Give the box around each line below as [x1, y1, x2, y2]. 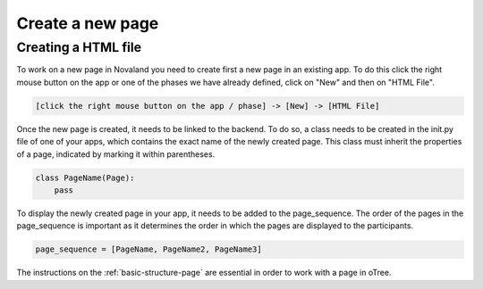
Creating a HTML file [16, 39, 142, 55]
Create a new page [16, 13, 159, 33]
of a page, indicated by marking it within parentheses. [16, 148, 216, 160]
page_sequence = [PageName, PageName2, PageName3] [35, 244, 263, 254]
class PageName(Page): [35, 172, 135, 183]
